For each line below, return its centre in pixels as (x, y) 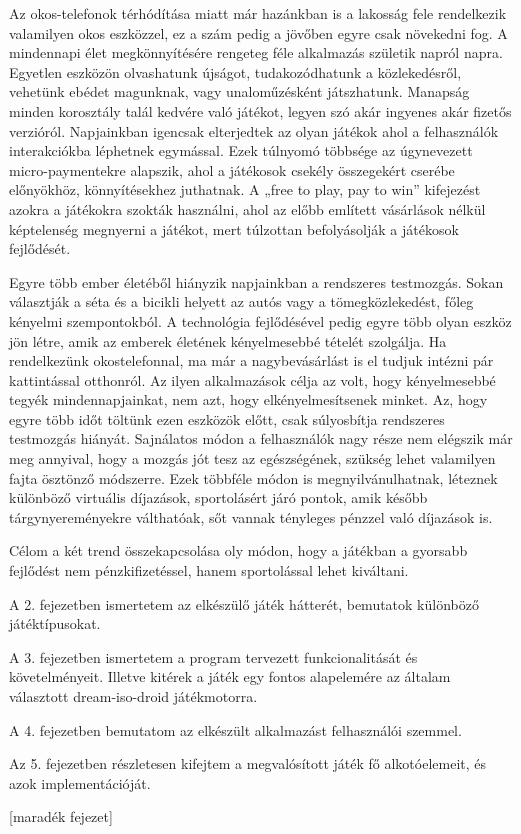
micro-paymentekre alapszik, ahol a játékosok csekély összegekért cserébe (232, 169)
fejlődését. (40, 248)
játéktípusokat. (55, 623)
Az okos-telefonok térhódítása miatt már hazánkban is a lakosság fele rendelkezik (258, 13)
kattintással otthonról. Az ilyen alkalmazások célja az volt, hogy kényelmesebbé (252, 379)
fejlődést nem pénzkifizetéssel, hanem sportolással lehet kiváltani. (209, 570)
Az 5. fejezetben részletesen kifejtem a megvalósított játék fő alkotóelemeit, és (248, 763)
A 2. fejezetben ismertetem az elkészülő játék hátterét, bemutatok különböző (244, 603)
